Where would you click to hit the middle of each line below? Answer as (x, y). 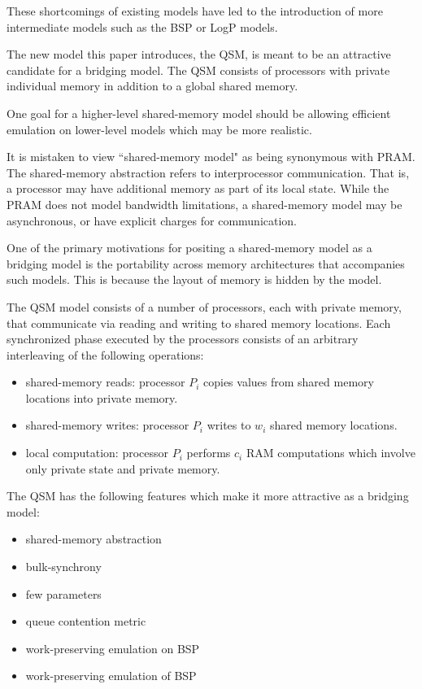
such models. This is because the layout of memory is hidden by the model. (194, 279)
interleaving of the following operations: (105, 354)
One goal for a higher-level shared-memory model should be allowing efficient (199, 113)
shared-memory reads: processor (105, 382)
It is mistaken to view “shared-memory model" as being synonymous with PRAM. (211, 157)
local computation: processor (97, 453)
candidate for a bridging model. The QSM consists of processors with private (198, 70)
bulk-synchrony (63, 567)
